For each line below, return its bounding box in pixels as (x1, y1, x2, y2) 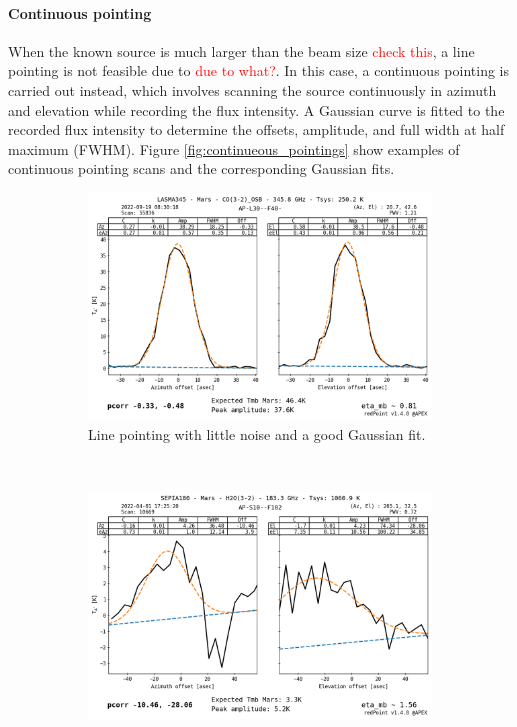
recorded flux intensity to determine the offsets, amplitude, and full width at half (8, 119, 505, 140)
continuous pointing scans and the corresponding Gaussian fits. (8, 158, 395, 179)
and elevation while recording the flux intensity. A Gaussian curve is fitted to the (8, 99, 505, 120)
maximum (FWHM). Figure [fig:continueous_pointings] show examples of (8, 138, 460, 159)
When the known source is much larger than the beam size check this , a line (8, 40, 475, 61)
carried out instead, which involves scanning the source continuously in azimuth (8, 79, 497, 100)
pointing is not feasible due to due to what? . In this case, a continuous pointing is (8, 60, 509, 81)
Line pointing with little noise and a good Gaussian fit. (88, 423, 426, 444)
